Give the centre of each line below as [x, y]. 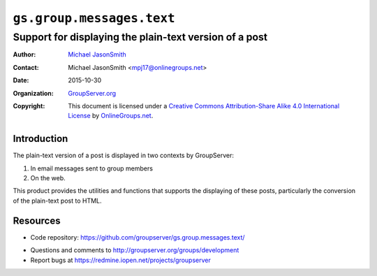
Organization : [33, 93]
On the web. [48, 178]
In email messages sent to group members [92, 168]
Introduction [40, 139]
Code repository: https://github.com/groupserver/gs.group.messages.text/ [138, 237]
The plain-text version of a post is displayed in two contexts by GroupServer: [123, 155]
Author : [24, 55]
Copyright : [29, 106]
